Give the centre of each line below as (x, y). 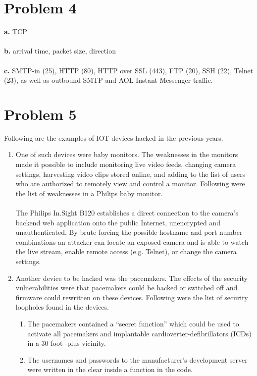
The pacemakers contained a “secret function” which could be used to (133, 323)
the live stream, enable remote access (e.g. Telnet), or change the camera (126, 251)
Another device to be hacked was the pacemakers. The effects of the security (131, 278)
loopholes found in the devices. (62, 307)
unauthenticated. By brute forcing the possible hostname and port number (129, 232)
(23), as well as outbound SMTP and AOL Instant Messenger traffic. (108, 80)
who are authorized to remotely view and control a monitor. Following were (130, 184)
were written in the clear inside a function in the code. (110, 369)
